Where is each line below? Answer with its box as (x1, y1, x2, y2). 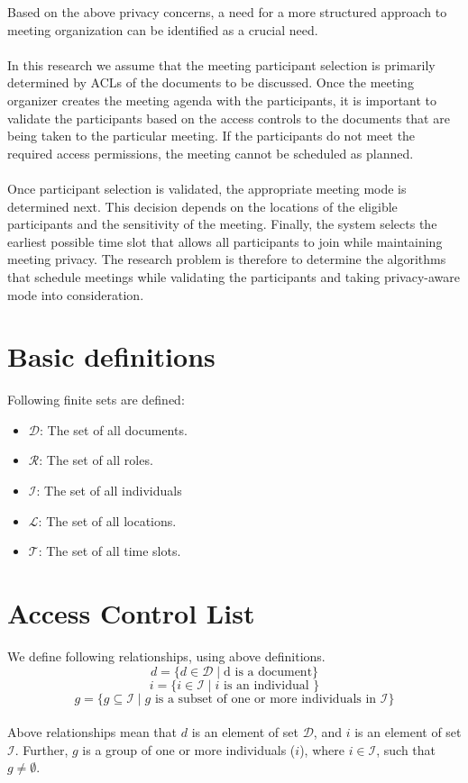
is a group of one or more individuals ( (82, 740, 296, 759)
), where (299, 740, 344, 759)
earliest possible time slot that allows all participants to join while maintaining (7, 232, 443, 250)
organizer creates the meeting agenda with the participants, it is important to (7, 90, 437, 109)
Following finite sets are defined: (7, 390, 185, 409)
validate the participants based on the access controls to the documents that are (7, 108, 450, 127)
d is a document (224, 665, 313, 678)
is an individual (224, 678, 309, 692)
